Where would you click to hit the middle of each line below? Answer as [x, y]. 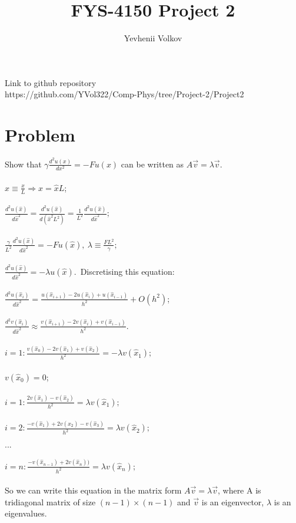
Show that [23, 164]
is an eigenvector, [233, 501]
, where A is [239, 490]
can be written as [152, 164]
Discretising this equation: [127, 271]
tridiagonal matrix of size [50, 501]
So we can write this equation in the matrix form [93, 490]
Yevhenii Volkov [153, 38]
